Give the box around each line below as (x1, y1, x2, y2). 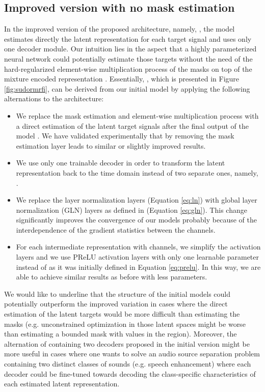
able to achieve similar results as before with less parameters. (16, 271, 207, 282)
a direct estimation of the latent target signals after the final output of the (16, 120, 249, 131)
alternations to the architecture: (4, 93, 104, 104)
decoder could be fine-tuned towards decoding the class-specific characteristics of (4, 368, 256, 379)
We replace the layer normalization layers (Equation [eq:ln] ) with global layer (16, 194, 257, 205)
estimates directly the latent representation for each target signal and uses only (4, 33, 252, 44)
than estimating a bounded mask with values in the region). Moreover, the (4, 328, 237, 339)
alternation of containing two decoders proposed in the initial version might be (4, 338, 250, 349)
